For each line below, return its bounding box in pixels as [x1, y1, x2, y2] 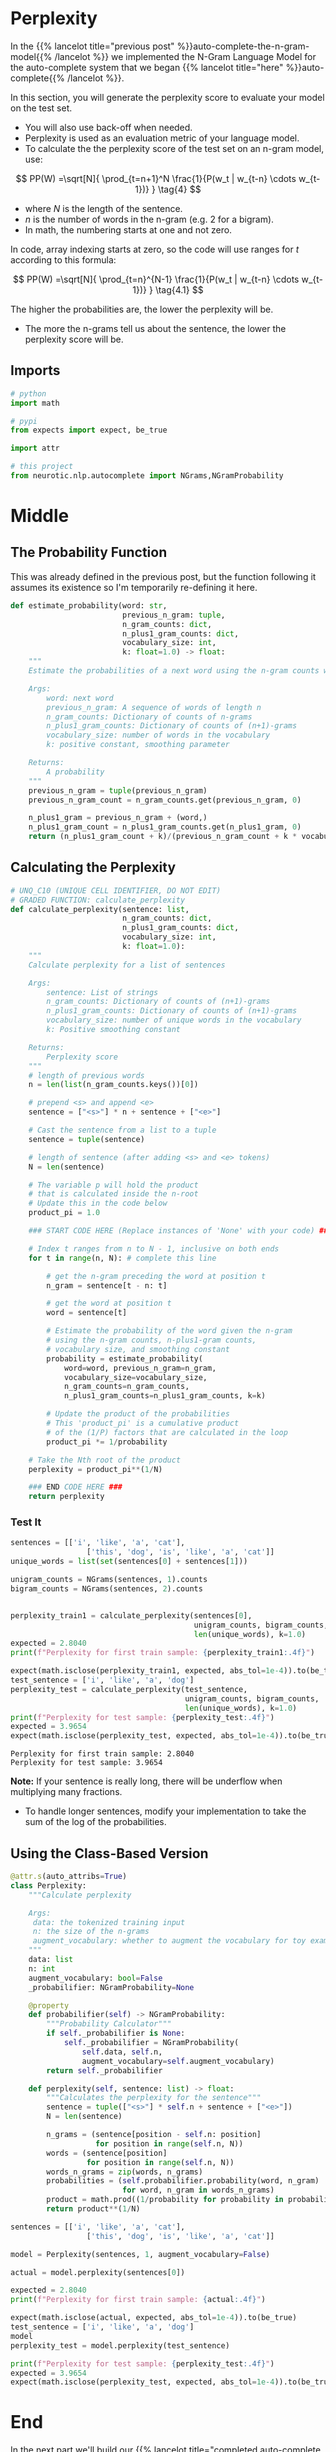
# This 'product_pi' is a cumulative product [46, 1418, 240, 1429]
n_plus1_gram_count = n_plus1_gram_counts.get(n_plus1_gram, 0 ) [28, 822, 302, 832]
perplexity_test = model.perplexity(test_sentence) [10, 2340, 230, 2351]
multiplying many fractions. [10, 1786, 123, 1798]
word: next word [46, 693, 114, 703]
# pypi [10, 416, 38, 426]
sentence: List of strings [46, 987, 159, 997]
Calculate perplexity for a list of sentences [28, 960, 226, 970]
